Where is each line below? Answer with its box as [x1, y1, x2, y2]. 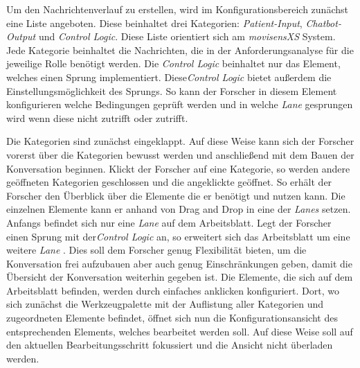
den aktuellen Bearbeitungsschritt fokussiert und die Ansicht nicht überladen [6, 338, 333, 352]
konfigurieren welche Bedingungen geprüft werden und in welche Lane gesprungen [6, 97, 353, 112]
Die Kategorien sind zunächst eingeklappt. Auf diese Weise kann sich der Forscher [6, 134, 354, 148]
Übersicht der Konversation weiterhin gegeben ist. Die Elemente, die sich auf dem [6, 270, 353, 284]
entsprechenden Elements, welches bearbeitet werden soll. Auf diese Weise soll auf [6, 324, 353, 338]
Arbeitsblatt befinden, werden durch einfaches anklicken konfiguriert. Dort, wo [6, 283, 339, 297]
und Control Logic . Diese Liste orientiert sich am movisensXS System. [38, 29, 336, 44]
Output [6, 29, 36, 44]
